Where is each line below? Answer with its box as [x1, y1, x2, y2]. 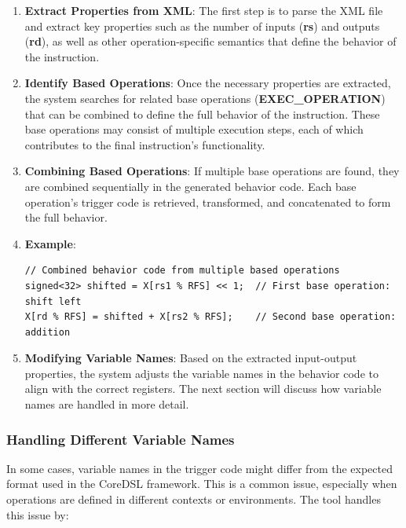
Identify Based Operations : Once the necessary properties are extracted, [24, 75, 391, 91]
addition [24, 326, 71, 338]
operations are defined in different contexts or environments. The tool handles [6, 491, 381, 508]
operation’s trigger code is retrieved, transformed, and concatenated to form [24, 193, 391, 210]
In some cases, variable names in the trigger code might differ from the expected [6, 460, 393, 476]
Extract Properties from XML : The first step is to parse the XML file [24, 2, 383, 18]
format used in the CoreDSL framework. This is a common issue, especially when [6, 475, 397, 492]
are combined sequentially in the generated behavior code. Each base [24, 178, 357, 194]
